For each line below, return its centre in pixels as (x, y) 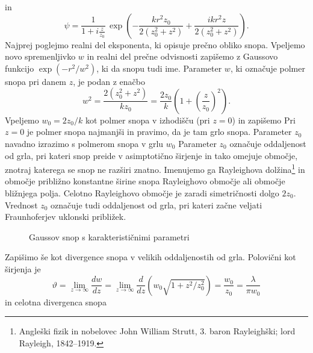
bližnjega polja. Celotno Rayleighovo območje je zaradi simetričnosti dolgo (142, 193)
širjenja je (23, 269)
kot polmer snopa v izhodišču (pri (147, 120)
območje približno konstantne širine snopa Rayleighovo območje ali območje (145, 181)
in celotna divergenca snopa (56, 301)
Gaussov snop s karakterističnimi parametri (109, 236)
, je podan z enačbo (109, 81)
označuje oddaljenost (268, 143)
